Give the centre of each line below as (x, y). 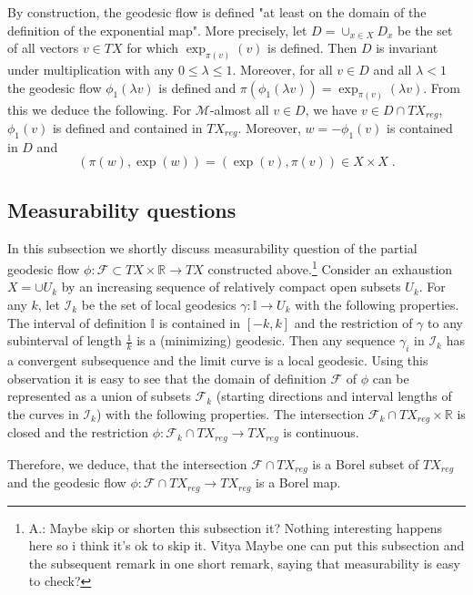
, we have (331, 109)
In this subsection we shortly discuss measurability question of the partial (212, 247)
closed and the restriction (78, 432)
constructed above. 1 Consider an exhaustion (330, 267)
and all (392, 70)
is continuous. (321, 432)
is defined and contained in (127, 127)
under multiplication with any (91, 70)
